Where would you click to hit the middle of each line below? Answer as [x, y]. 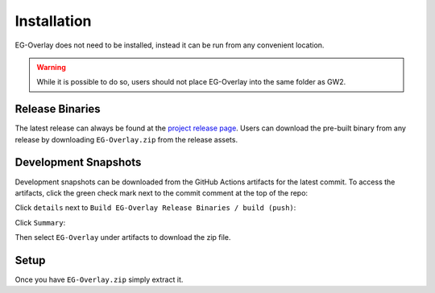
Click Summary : [40, 222]
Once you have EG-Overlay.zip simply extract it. [99, 279]
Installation [53, 21]
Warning [51, 67]
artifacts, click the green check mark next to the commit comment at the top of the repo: [162, 192]
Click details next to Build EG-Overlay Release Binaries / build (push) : [155, 208]
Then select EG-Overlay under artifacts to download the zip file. [123, 237]
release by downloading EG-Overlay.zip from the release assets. [126, 139]
